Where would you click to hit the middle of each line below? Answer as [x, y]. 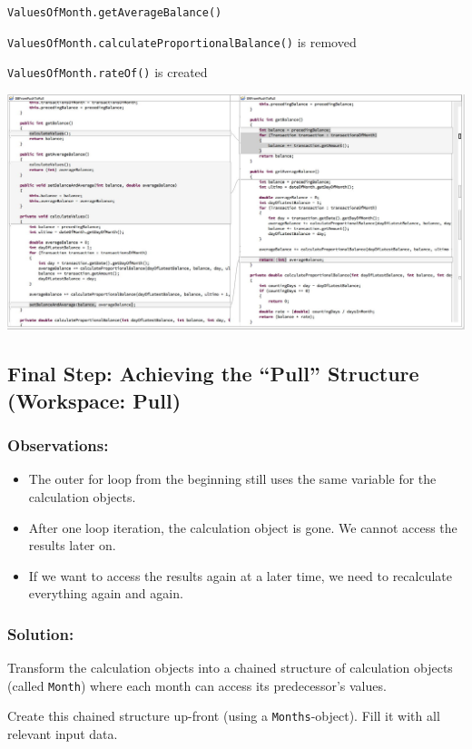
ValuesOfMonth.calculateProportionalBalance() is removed [182, 41]
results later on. [72, 545]
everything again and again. [106, 593]
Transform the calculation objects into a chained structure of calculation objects [230, 668]
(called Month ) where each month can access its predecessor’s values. [197, 685]
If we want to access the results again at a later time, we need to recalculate [240, 575]
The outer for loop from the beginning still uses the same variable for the [232, 479]
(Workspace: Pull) [94, 400]
